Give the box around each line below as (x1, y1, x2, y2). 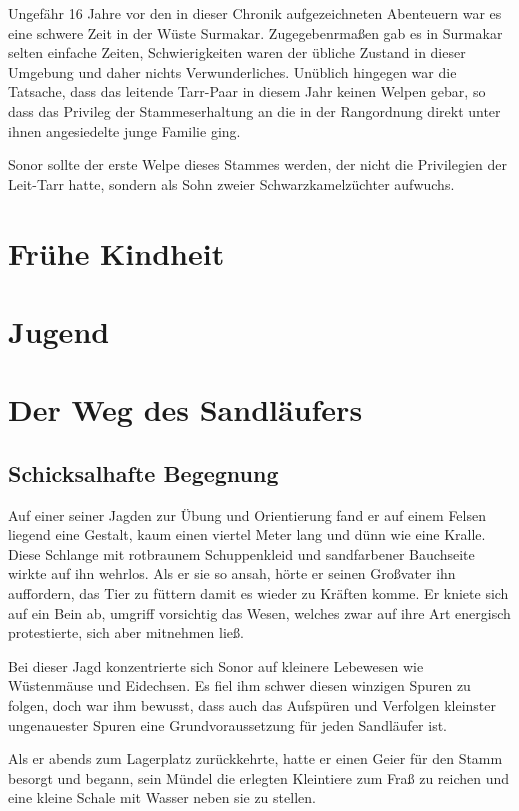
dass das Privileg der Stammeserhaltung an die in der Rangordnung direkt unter (8, 100, 501, 121)
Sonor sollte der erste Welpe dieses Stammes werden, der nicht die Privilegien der (8, 154, 507, 175)
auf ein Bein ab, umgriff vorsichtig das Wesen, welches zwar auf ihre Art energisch (8, 602, 511, 623)
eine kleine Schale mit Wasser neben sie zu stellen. (8, 787, 316, 808)
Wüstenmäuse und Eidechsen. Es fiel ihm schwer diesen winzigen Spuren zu (8, 675, 471, 696)
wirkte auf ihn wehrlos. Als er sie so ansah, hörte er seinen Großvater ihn (8, 563, 456, 584)
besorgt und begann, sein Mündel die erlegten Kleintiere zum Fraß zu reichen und (8, 767, 510, 788)
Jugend (8, 310, 110, 351)
